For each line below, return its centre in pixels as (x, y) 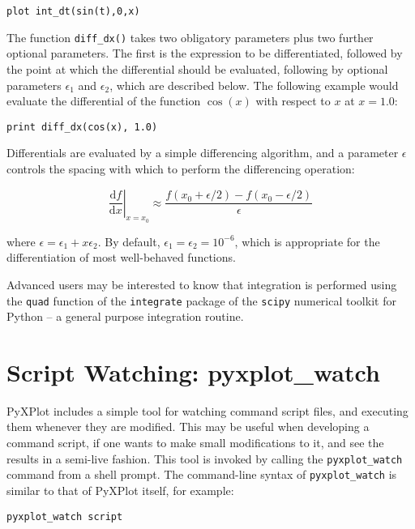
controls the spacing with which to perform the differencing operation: (181, 168)
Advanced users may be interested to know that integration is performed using (202, 284)
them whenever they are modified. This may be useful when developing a (188, 427)
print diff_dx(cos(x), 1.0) (82, 127)
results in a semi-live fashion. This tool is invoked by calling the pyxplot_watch (205, 458)
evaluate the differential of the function (104, 101)
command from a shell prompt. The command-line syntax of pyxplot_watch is (202, 474)
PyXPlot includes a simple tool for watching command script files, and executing (207, 410)
